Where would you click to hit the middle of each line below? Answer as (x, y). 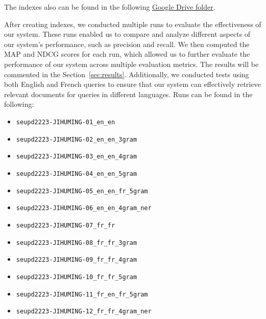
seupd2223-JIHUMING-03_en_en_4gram (77, 157)
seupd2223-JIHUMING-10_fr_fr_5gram (77, 277)
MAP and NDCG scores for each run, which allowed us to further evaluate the (127, 54)
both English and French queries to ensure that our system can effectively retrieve (132, 84)
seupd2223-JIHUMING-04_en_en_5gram (77, 174)
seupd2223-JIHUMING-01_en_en (66, 122)
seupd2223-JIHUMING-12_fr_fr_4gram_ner (84, 312)
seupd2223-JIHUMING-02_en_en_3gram (77, 139)
